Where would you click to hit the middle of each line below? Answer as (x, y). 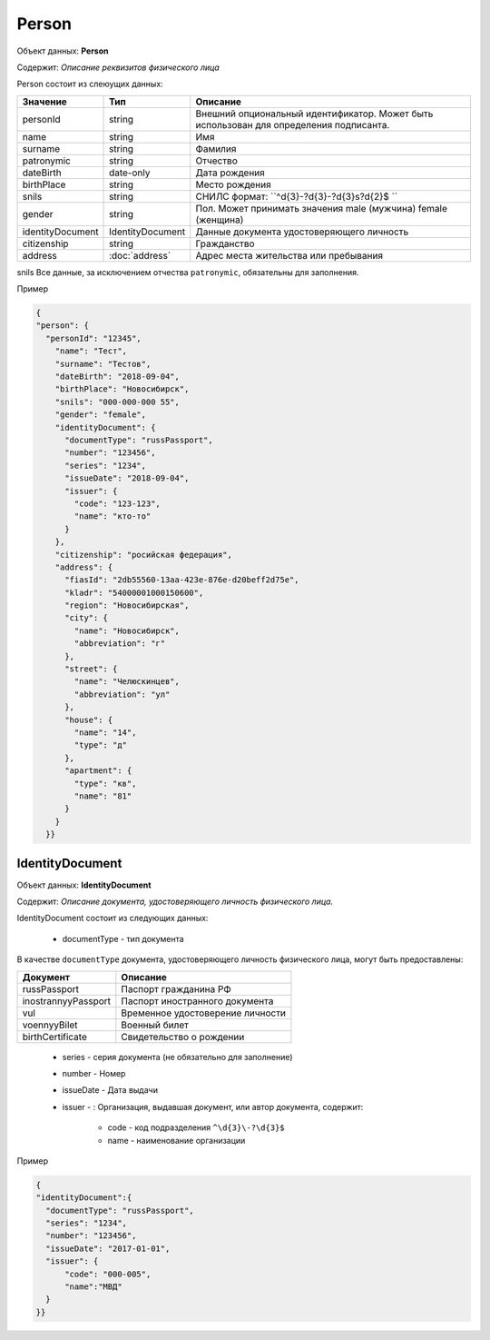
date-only (130, 173)
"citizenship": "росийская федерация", (144, 555)
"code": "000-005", (108, 1274)
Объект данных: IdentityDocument (84, 885)
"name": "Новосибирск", (127, 630)
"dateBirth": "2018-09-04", (118, 377)
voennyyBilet (50, 1025)
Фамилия (216, 148)
